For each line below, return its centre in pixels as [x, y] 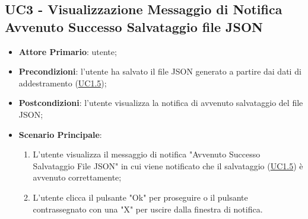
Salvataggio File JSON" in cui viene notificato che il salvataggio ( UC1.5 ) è [168, 165]
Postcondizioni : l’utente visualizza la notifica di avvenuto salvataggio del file [161, 103]
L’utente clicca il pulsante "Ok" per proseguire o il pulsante [140, 197]
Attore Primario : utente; [68, 51]
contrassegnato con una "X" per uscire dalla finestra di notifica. [148, 209]
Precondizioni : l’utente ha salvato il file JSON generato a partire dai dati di [160, 71]
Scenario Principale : [60, 134]
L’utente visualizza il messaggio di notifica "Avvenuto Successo [147, 154]
